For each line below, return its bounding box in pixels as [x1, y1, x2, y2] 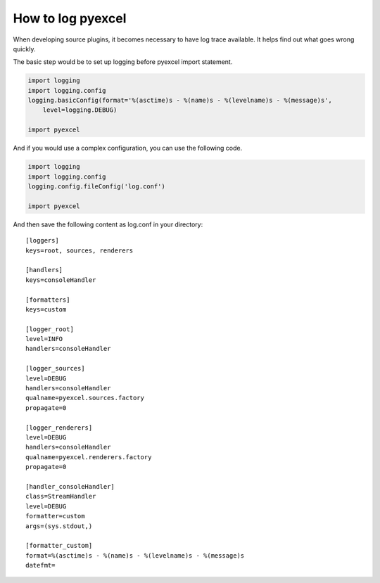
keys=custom [25, 305, 67, 313]
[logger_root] [25, 325, 74, 333]
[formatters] [25, 295, 70, 304]
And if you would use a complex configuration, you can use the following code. [13, 144, 243, 153]
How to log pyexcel [13, 11, 127, 26]
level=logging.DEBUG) [42, 106, 118, 114]
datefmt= [25, 561, 56, 570]
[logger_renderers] [25, 423, 93, 432]
